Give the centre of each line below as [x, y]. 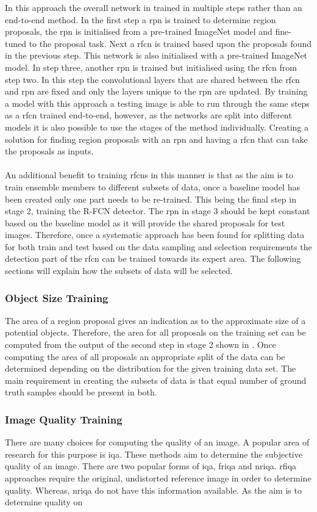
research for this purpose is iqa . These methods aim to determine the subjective [154, 454]
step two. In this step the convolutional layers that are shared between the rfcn [152, 79]
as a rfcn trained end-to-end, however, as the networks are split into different [148, 115]
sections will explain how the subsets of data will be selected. [119, 271]
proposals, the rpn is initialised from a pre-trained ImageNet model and [139, 31]
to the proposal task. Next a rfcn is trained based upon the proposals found [170, 43]
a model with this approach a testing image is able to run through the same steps [157, 103]
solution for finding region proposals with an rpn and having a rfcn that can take [156, 139]
